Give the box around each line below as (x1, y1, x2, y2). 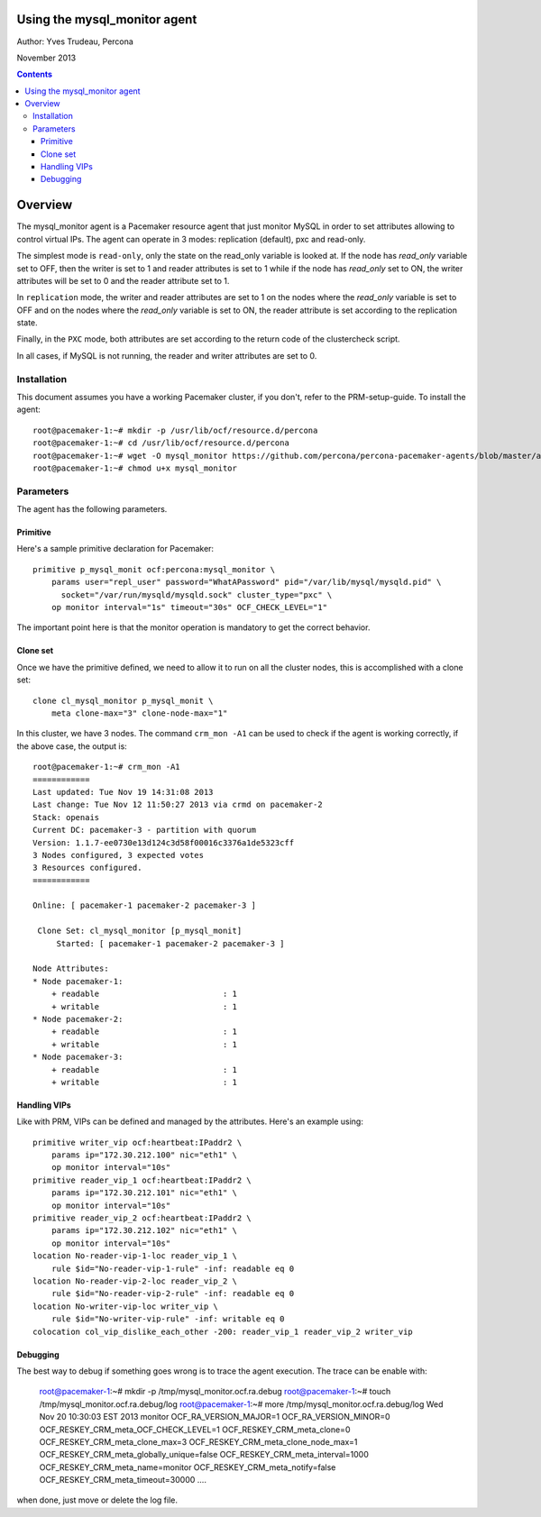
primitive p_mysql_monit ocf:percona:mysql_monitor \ (32, 564, 275, 574)
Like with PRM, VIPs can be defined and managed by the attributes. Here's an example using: (16, 1116, 364, 1127)
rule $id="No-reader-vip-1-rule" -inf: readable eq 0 (50, 1263, 295, 1274)
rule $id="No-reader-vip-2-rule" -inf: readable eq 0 (50, 1289, 295, 1299)
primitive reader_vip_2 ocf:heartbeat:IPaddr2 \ (32, 1213, 252, 1223)
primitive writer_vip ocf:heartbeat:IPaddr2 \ (32, 1137, 243, 1147)
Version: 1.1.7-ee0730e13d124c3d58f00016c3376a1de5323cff (32, 837, 295, 847)
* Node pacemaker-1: (32, 976, 124, 986)
